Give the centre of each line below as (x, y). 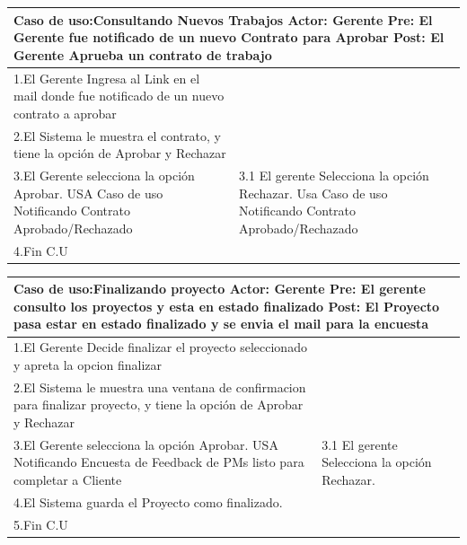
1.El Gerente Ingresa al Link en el (107, 78)
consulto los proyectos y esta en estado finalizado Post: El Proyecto (227, 306)
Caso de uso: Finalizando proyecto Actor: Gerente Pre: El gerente (220, 289)
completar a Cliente (68, 479)
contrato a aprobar (65, 113)
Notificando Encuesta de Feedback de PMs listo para (159, 462)
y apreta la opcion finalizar (88, 364)
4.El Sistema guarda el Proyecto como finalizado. (148, 501)
